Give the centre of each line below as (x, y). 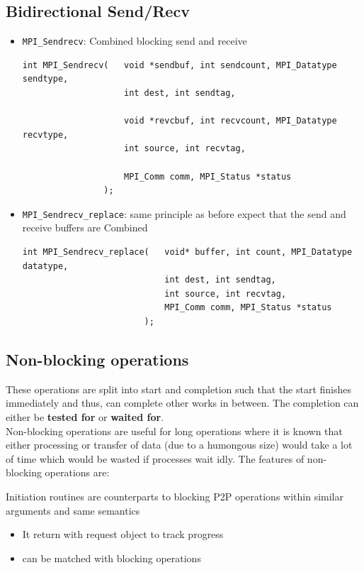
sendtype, (45, 79)
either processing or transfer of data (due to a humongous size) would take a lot (179, 445)
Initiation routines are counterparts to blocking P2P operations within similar (175, 496)
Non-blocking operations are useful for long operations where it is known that (174, 431)
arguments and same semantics (73, 510)
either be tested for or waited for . (85, 417)
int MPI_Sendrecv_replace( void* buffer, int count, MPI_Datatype (187, 252)
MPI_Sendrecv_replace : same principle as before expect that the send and (184, 213)
